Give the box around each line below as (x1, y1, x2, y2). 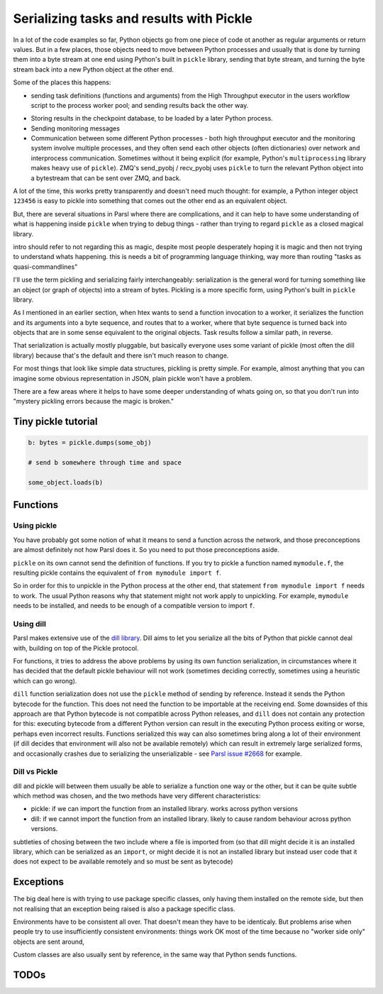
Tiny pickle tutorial (13, 416, 99, 428)
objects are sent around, (13, 937, 85, 946)
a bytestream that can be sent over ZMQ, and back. (30, 174, 182, 182)
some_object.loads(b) (28, 479, 104, 486)
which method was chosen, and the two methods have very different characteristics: (13, 792, 261, 800)
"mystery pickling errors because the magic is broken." (13, 397, 174, 406)
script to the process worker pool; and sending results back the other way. (30, 101, 249, 109)
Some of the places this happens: (13, 78, 111, 87)
